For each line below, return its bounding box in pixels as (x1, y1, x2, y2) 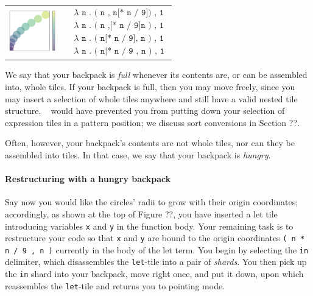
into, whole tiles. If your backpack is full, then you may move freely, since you (5, 80, 295, 93)
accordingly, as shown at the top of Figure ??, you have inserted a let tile (5, 207, 278, 220)
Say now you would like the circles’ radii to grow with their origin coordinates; (5, 196, 298, 208)
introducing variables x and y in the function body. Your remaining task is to (5, 219, 294, 232)
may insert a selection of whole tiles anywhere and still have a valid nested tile (5, 92, 298, 105)
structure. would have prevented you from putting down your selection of (5, 104, 285, 117)
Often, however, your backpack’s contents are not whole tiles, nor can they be (5, 136, 295, 149)
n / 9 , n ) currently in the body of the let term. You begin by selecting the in (5, 243, 309, 256)
